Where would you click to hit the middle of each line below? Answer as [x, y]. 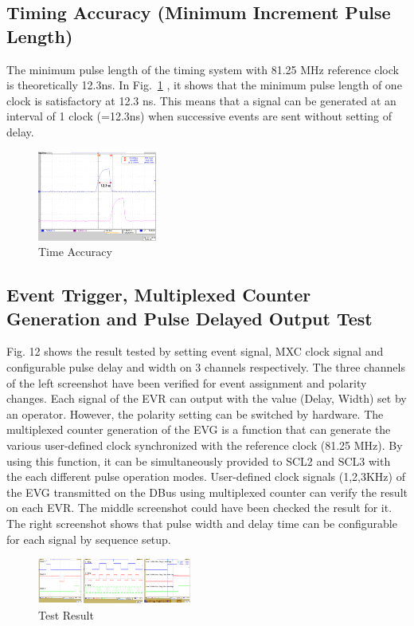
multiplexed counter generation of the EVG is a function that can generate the [199, 429]
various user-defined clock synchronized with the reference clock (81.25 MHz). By [205, 445]
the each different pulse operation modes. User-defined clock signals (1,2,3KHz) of [206, 476]
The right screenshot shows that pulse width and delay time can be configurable [202, 523]
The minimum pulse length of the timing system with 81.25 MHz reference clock [203, 69]
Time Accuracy [75, 252]
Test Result [66, 614]
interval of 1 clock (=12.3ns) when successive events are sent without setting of [199, 116]
